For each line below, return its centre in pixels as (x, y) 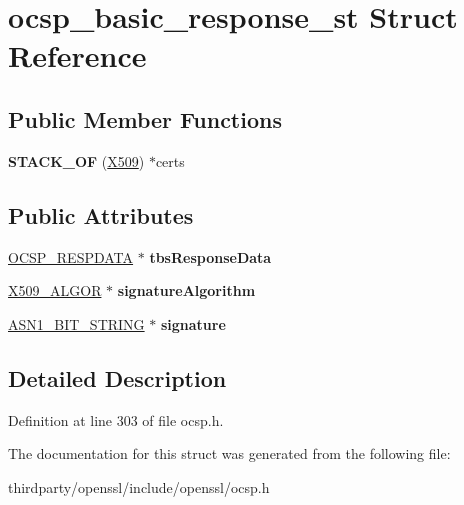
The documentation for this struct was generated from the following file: (229, 453)
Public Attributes (101, 214)
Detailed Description (117, 377)
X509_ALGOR (55, 290)
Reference (77, 55)
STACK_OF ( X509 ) (76, 160)
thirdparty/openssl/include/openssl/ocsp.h (139, 486)
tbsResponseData (210, 256)
